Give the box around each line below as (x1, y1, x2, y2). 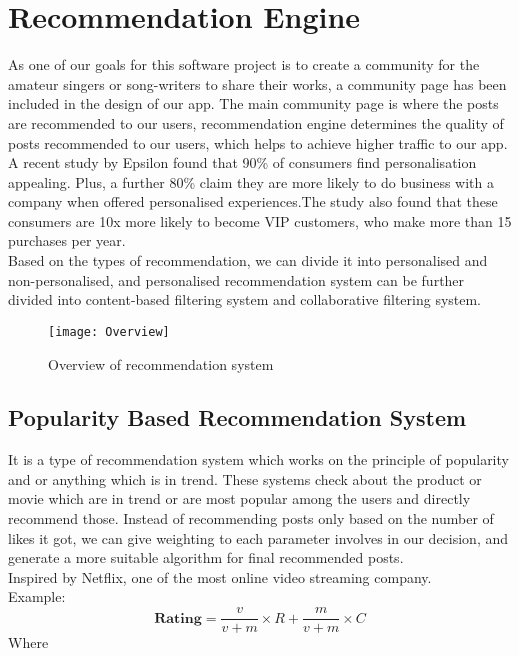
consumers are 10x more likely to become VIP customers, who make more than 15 (8, 210, 512, 231)
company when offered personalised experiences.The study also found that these (8, 191, 498, 212)
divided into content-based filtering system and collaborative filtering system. (8, 289, 482, 310)
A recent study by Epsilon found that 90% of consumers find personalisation (8, 152, 477, 173)
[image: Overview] (48, 324, 170, 339)
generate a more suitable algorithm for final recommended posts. (8, 547, 404, 568)
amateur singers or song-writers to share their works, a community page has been (8, 73, 507, 94)
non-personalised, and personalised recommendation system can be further (8, 269, 465, 290)
